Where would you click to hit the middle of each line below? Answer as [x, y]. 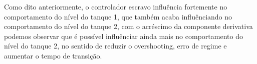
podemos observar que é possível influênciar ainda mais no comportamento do [123, 36]
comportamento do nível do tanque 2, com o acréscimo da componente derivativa [128, 26]
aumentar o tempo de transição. [53, 55]
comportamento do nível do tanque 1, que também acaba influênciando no [118, 16]
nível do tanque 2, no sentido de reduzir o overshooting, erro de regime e [115, 46]
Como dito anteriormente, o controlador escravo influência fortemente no [116, 6]
